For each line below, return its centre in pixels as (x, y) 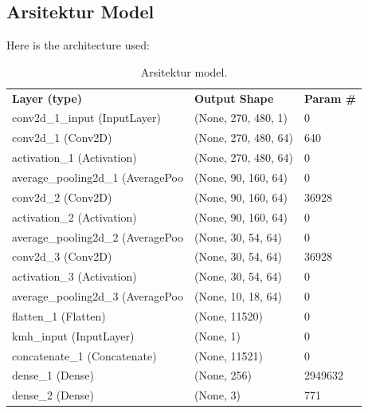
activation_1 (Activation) (74, 157)
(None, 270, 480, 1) (241, 118)
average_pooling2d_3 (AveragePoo (98, 296)
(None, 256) (223, 375)
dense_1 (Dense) (53, 375)
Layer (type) (47, 98)
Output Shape (234, 98)
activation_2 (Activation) (74, 216)
